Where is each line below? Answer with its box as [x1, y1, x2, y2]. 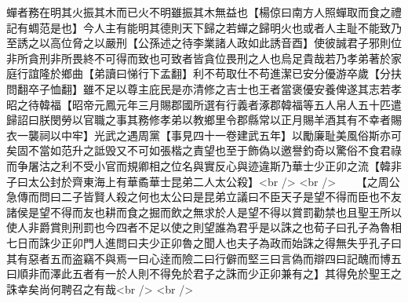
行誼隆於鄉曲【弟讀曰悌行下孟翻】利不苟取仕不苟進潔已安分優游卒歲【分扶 [16, 65, 402, 82]
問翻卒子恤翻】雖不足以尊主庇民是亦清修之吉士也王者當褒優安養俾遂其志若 [6, 80, 391, 97]
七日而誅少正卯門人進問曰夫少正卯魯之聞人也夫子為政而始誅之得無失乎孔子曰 [6, 234, 402, 250]
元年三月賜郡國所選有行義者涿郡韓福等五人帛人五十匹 [115, 96, 391, 112]
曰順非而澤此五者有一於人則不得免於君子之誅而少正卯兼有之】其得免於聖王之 [6, 265, 402, 282]
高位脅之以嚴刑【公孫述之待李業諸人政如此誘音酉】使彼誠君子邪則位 [49, 35, 402, 51]
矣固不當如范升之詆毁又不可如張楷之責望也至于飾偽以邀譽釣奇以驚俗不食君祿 [6, 142, 402, 159]
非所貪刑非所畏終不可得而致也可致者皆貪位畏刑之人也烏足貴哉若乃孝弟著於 [6, 49, 391, 66]
